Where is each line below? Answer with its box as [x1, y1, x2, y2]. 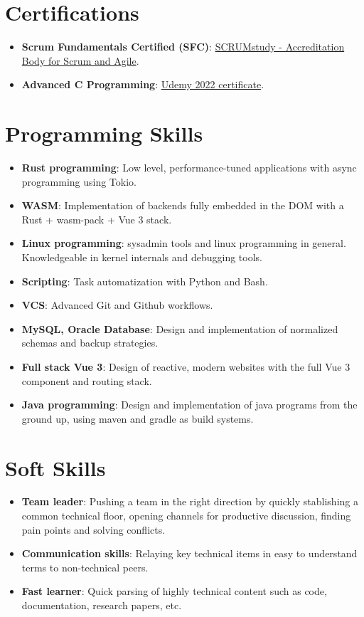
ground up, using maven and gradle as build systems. [21, 411, 254, 426]
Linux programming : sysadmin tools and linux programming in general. [21, 236, 346, 251]
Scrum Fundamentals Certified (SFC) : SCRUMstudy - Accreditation [21, 39, 345, 54]
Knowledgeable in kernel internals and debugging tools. [21, 250, 263, 264]
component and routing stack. [21, 373, 152, 388]
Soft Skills [5, 453, 106, 482]
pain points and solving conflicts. [21, 522, 166, 537]
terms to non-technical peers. [21, 559, 149, 574]
